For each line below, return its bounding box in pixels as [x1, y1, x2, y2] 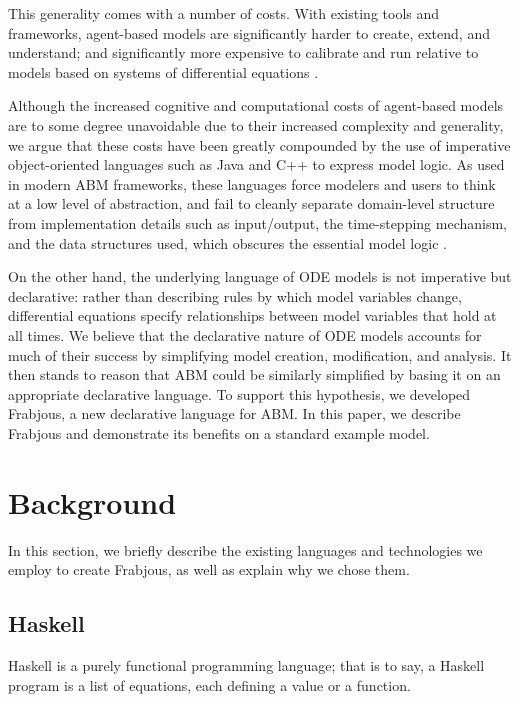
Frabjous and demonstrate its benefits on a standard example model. [8, 422, 430, 443]
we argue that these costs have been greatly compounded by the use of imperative [8, 134, 511, 155]
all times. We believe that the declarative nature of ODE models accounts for [8, 324, 482, 345]
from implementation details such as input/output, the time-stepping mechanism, [8, 212, 507, 233]
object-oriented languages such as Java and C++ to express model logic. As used [8, 154, 505, 175]
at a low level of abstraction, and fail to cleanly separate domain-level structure [8, 193, 495, 214]
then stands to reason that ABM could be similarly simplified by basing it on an [8, 364, 501, 385]
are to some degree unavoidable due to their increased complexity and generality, [8, 114, 504, 135]
